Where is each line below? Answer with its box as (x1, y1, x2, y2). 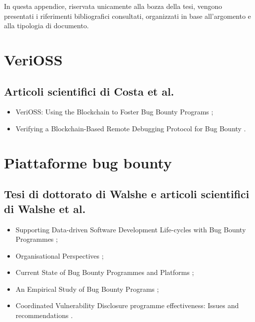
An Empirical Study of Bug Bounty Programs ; (15, 283, 159, 294)
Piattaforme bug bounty (4, 152, 172, 172)
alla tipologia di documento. (4, 20, 89, 31)
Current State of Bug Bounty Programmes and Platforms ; (15, 267, 194, 277)
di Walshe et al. (4, 201, 86, 216)
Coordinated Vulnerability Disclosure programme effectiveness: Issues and (15, 300, 239, 311)
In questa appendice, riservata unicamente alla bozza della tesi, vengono (4, 1, 222, 11)
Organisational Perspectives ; (15, 250, 104, 261)
